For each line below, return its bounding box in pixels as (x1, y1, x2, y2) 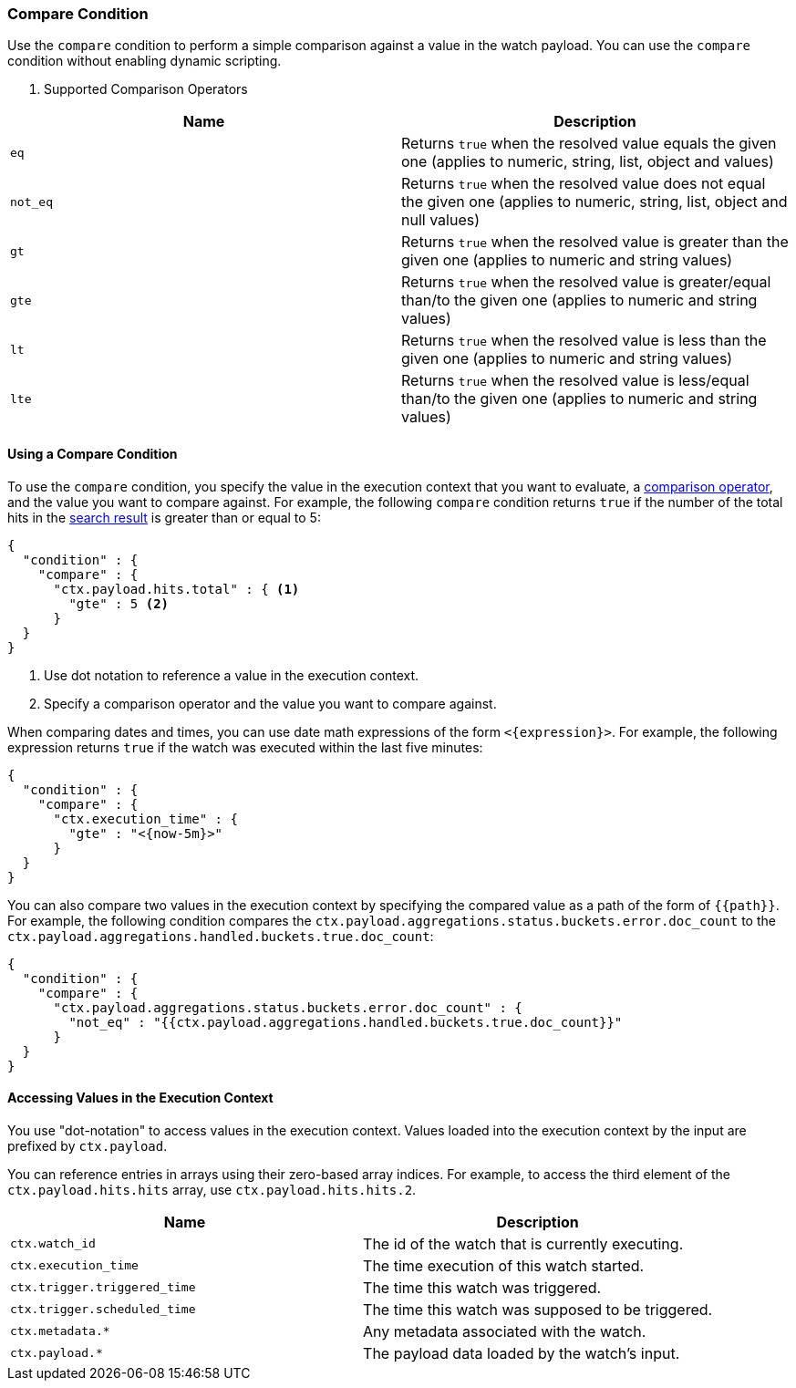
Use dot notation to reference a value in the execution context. (44, 667, 419, 683)
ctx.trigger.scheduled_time (10, 1302, 196, 1317)
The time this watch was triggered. (363, 1278, 602, 1297)
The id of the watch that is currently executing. (363, 1234, 684, 1253)
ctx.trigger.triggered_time (10, 1280, 196, 1295)
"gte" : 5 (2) (68, 596, 170, 611)
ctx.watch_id (10, 1237, 96, 1251)
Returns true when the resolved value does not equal (401, 174, 766, 193)
